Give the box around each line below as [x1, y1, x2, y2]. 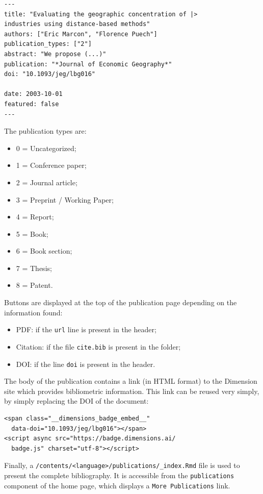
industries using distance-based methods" [4, 20, 150, 28]
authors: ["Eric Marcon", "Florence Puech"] [4, 30, 157, 38]
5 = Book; [16, 228, 48, 239]
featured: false [4, 100, 59, 108]
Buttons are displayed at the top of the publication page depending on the [4, 297, 237, 308]
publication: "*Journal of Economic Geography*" [4, 60, 172, 68]
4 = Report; [16, 211, 54, 222]
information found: [4, 307, 63, 317]
